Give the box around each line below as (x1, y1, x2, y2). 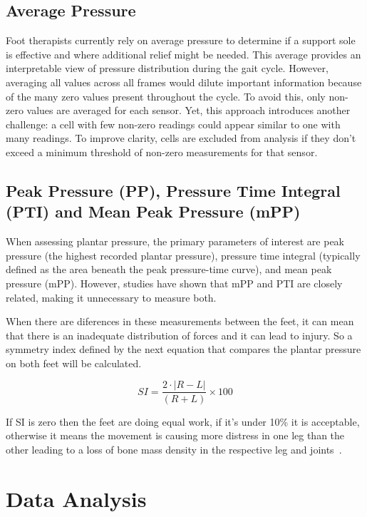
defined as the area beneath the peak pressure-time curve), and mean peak (6, 262, 332, 277)
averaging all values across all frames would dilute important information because (6, 74, 362, 89)
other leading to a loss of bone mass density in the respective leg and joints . (6, 441, 342, 456)
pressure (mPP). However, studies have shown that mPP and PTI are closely (6, 275, 343, 290)
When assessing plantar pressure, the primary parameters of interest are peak (6, 234, 345, 249)
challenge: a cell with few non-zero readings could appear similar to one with (6, 116, 341, 131)
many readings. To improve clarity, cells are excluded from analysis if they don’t (6, 130, 356, 145)
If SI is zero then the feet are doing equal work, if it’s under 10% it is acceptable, (6, 414, 360, 429)
